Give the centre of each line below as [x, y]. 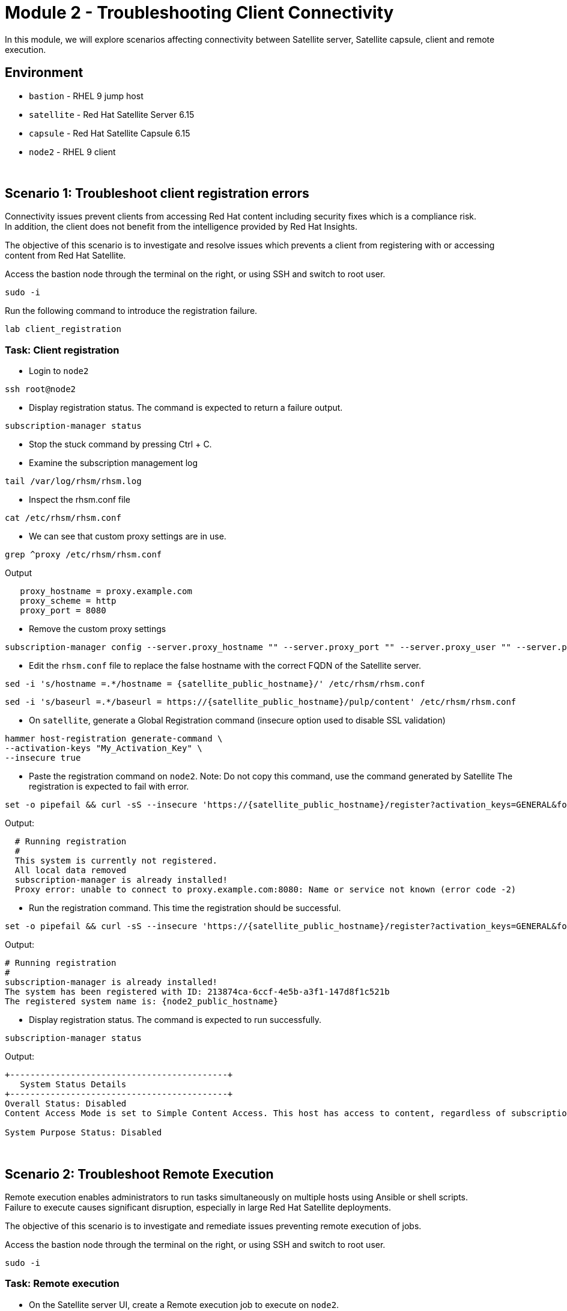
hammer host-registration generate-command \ [114, 739]
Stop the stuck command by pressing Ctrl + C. [120, 444]
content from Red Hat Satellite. [65, 256]
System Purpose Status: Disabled [83, 1133]
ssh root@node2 [41, 389]
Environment [44, 73]
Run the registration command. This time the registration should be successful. [185, 908]
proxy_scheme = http [68, 601]
